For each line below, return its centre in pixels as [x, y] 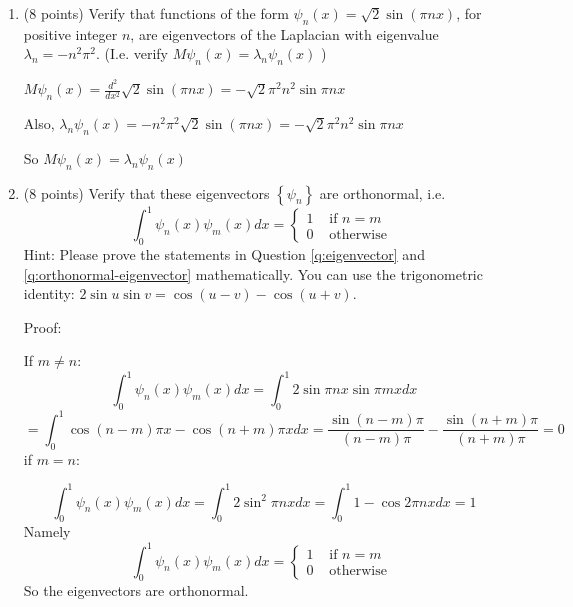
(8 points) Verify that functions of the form [156, 13]
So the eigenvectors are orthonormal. [136, 590]
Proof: [42, 326]
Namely [47, 531]
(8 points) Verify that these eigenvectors [146, 192]
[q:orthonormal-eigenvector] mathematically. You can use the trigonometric [253, 273]
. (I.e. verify [131, 53]
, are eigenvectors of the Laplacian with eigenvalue [284, 33]
